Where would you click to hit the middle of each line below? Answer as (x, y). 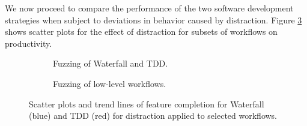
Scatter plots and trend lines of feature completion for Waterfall (147, 103)
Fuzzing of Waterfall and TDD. (111, 63)
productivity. (29, 43)
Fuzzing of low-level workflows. (110, 83)
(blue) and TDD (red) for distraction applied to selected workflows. (153, 115)
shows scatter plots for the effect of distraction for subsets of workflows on (141, 31)
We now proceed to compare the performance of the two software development (149, 8)
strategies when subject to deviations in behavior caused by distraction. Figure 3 (153, 19)
